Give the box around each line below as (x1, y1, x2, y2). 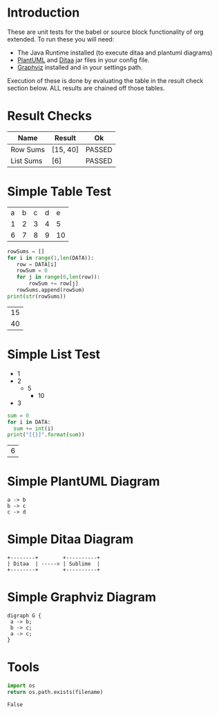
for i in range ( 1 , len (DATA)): (7, 254, 95, 261)
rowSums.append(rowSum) (16, 287, 85, 294)
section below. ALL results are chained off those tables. (7, 84, 165, 92)
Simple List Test (7, 347, 101, 362)
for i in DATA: (7, 418, 51, 426)
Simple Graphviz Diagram (7, 590, 157, 605)
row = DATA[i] (16, 261, 57, 267)
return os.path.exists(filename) (7, 688, 104, 695)
